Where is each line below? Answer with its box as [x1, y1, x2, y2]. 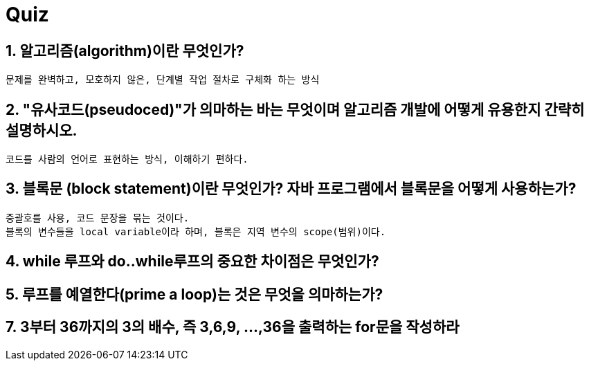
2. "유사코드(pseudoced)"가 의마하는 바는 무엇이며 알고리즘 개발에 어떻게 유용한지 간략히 [6, 100, 585, 118]
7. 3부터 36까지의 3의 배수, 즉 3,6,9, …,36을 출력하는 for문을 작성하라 [6, 318, 460, 336]
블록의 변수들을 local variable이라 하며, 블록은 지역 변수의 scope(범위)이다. [6, 226, 386, 237]
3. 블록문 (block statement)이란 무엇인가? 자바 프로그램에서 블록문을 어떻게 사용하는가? [6, 180, 577, 198]
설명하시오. [6, 121, 78, 139]
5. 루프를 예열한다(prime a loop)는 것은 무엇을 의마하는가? [6, 285, 383, 303]
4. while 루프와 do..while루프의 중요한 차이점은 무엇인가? [6, 253, 379, 271]
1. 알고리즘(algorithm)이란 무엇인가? [6, 42, 244, 60]
